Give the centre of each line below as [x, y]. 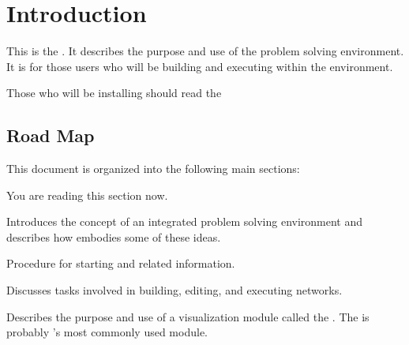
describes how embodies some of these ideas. [114, 236]
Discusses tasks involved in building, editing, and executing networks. [174, 290]
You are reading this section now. [87, 195]
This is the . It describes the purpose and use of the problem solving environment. [205, 51]
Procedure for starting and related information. [121, 263]
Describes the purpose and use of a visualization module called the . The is [188, 316]
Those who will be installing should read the [114, 93]
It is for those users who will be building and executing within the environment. [200, 66]
